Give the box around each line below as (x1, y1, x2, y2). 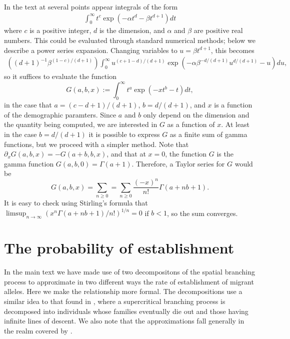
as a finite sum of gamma (169, 128, 247, 139)
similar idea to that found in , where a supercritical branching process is (4, 295, 225, 306)
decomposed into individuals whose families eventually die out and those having (4, 305, 248, 316)
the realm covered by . (4, 325, 72, 335)
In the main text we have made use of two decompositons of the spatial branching (4, 266, 255, 277)
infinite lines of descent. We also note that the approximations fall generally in (4, 315, 244, 326)
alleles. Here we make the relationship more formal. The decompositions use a (4, 286, 242, 296)
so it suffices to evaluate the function (4, 71, 116, 81)
